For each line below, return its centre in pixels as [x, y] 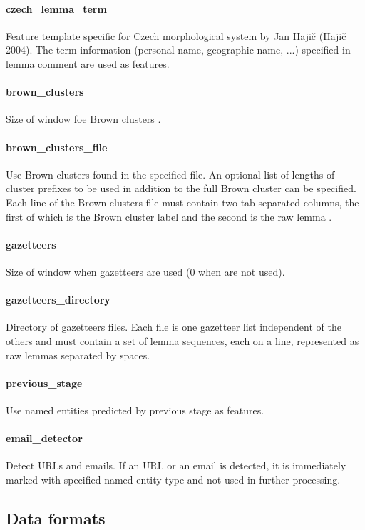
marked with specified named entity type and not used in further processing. [173, 479]
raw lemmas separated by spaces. [78, 355]
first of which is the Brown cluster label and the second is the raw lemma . [169, 216]
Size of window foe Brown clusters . [83, 119]
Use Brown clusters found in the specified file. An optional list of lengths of [170, 174]
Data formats [56, 517]
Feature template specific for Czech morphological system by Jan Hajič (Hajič [176, 35]
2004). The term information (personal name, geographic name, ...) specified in [178, 50]
